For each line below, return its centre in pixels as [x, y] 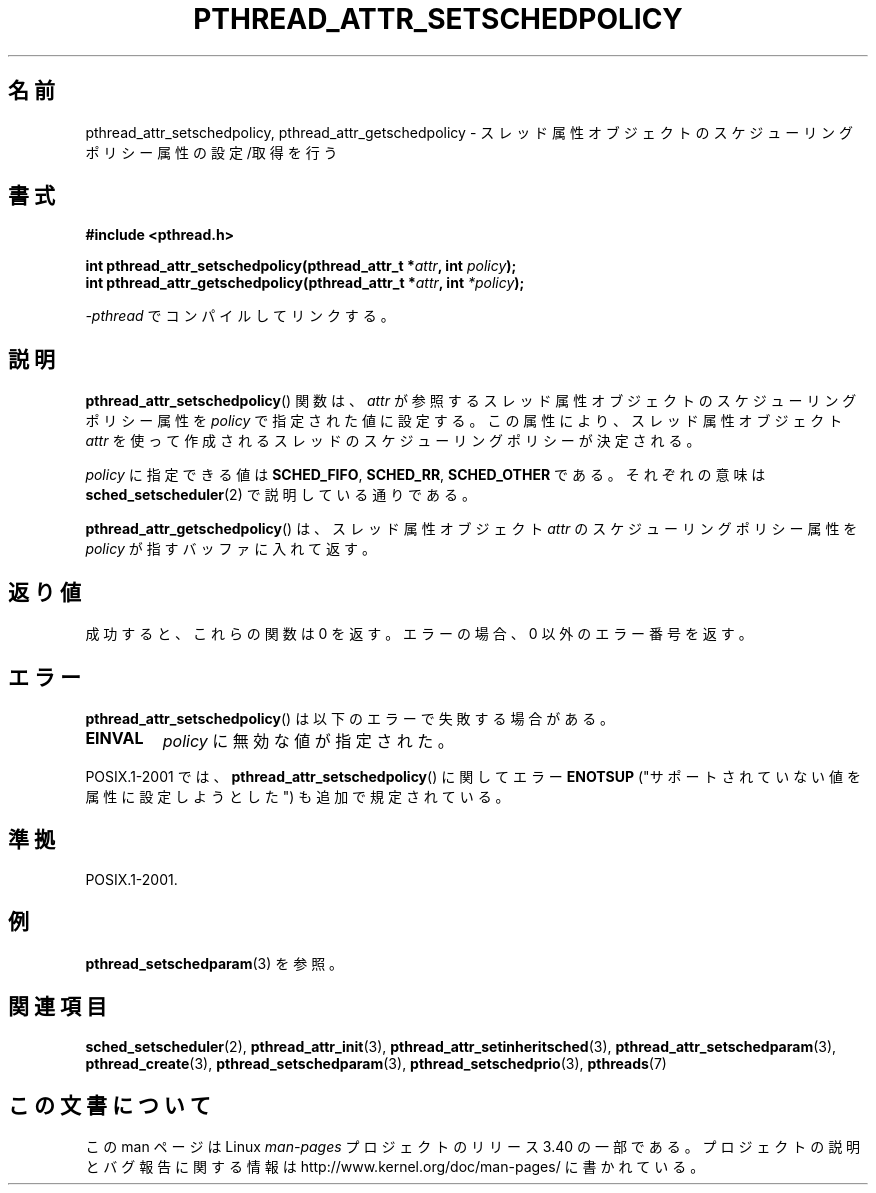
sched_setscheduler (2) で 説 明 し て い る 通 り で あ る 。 [280, 495]
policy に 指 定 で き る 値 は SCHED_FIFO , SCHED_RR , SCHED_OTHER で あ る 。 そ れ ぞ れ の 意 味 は [425, 475]
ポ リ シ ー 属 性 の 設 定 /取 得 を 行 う [211, 152]
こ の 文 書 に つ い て [109, 1105]
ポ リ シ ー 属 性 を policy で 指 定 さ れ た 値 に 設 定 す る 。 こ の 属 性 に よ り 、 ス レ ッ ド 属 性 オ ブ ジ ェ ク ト [464, 421]
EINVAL [114, 737]
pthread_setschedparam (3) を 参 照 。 [214, 963]
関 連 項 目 [57, 1007]
